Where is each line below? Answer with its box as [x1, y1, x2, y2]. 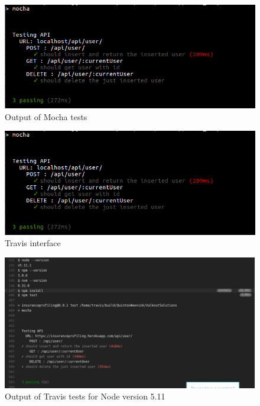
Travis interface [5, 237, 61, 249]
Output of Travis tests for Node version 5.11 [5, 390, 165, 402]
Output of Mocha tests [5, 110, 87, 123]
